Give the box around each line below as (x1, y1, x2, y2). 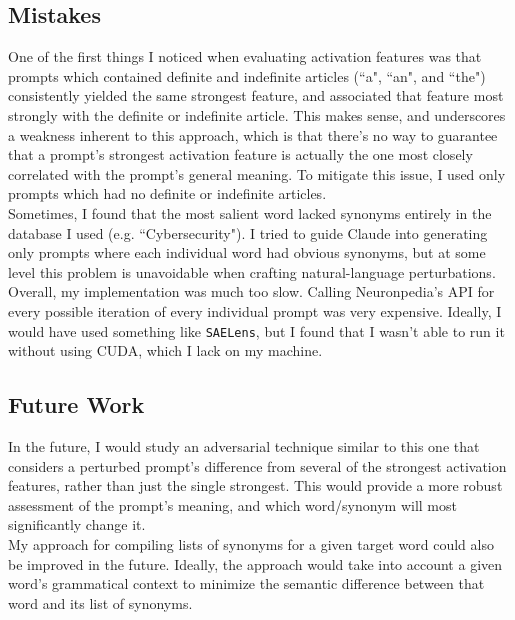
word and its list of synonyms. (8, 592, 193, 613)
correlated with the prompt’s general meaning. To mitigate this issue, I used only (8, 163, 506, 184)
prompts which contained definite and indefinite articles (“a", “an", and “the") (8, 65, 486, 86)
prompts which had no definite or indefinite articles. (8, 183, 327, 204)
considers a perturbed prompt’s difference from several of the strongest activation (8, 455, 507, 476)
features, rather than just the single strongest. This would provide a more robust (8, 475, 503, 496)
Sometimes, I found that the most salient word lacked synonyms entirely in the (8, 202, 492, 223)
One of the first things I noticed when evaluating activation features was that (8, 46, 482, 67)
